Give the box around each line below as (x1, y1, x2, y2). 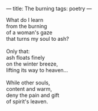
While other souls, (6, 79, 50, 86)
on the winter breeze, (6, 60, 58, 67)
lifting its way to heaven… (6, 67, 68, 73)
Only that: (6, 48, 30, 55)
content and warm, (6, 86, 52, 92)
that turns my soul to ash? (6, 35, 69, 42)
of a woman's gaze (6, 29, 53, 36)
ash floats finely (6, 54, 45, 61)
